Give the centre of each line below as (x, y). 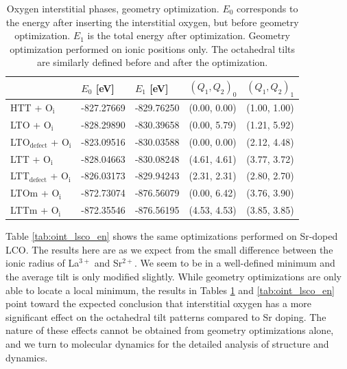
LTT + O (31, 158)
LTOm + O (35, 193)
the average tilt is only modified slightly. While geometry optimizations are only (173, 276)
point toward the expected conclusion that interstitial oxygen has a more (159, 303)
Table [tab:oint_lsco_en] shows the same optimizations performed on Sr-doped (172, 236)
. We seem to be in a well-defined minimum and (235, 263)
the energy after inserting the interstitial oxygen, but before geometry (152, 22)
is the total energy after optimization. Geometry (189, 35)
